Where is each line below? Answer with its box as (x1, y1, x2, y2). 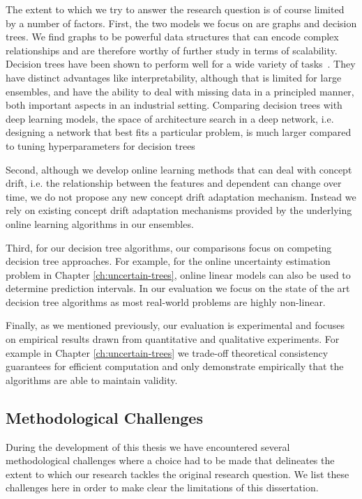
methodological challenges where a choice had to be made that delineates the (6, 453, 335, 468)
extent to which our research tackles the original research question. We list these (6, 466, 349, 481)
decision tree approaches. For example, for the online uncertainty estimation (6, 254, 331, 268)
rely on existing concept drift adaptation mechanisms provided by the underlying (6, 203, 352, 217)
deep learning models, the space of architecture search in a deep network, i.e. (6, 111, 334, 125)
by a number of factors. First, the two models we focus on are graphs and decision (6, 15, 357, 30)
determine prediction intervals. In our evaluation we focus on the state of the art (6, 281, 350, 295)
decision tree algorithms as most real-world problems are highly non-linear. (6, 294, 326, 309)
